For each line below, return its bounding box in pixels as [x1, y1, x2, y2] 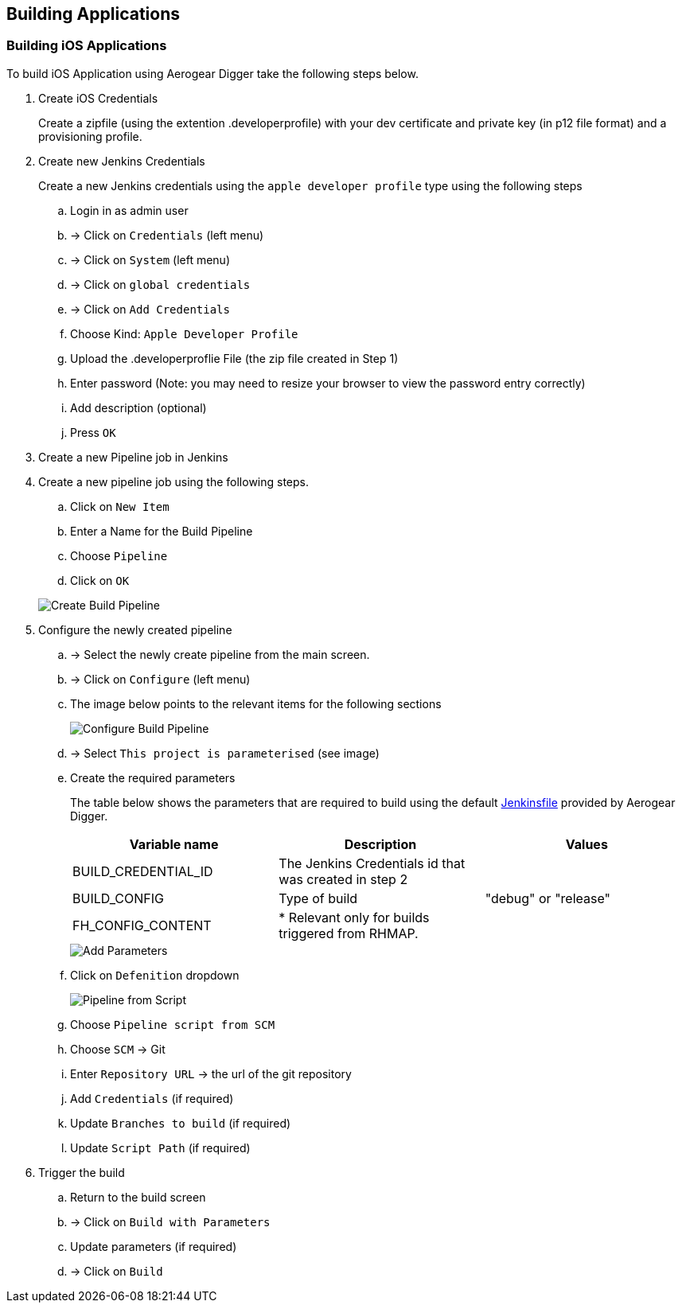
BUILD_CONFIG [72, 890, 164, 906]
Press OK [70, 425, 116, 439]
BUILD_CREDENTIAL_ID [72, 863, 213, 879]
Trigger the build [38, 1165, 125, 1179]
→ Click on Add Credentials [70, 302, 230, 316]
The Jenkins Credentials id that [279, 855, 466, 871]
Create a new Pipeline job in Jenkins [38, 450, 228, 464]
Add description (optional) [70, 400, 207, 415]
